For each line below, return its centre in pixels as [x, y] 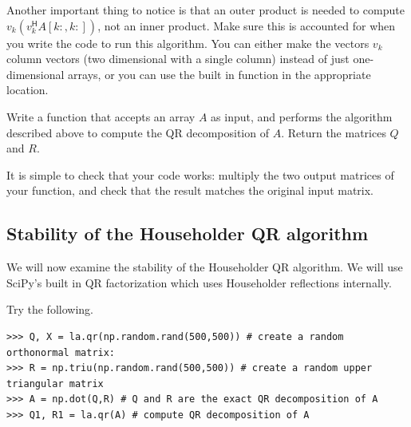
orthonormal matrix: [61, 352]
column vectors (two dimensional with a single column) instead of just [178, 59]
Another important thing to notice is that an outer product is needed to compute [205, 10]
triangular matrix [55, 384]
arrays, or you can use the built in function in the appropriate [219, 74]
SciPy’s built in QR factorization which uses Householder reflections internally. [199, 282]
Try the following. [50, 309]
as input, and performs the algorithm [302, 116]
